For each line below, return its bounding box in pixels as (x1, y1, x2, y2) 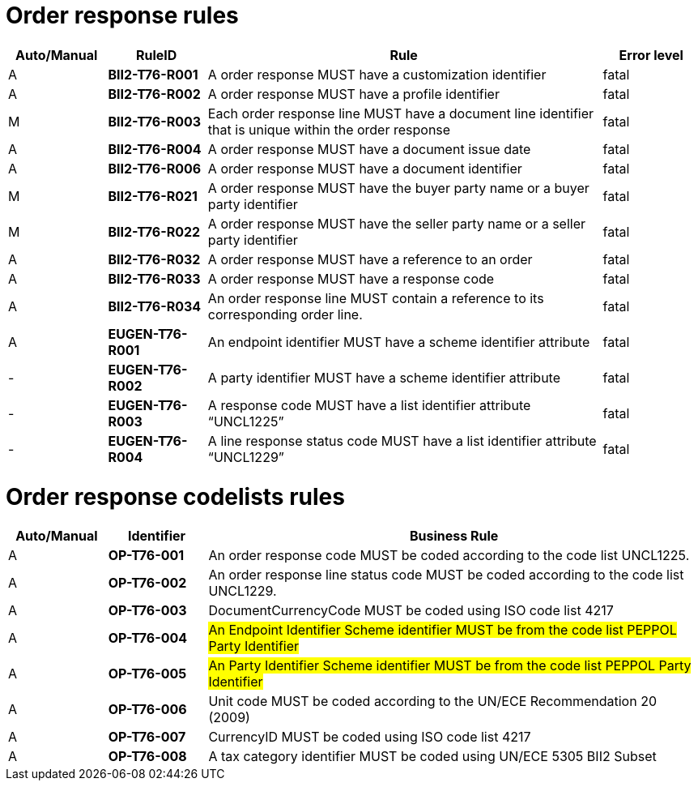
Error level (619, 46, 683, 63)
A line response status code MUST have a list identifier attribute (207, 432, 597, 449)
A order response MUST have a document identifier (207, 160, 522, 177)
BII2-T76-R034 (108, 297, 202, 314)
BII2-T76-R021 (108, 187, 198, 204)
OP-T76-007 (108, 729, 186, 746)
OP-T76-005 (108, 665, 187, 682)
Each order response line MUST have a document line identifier (207, 105, 594, 122)
